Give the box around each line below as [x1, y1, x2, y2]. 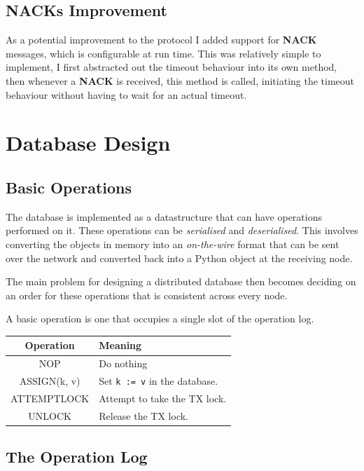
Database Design [6, 128, 171, 157]
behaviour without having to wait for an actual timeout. [6, 87, 247, 102]
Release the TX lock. [99, 408, 189, 423]
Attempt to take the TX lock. [99, 391, 227, 405]
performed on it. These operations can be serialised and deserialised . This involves [6, 223, 358, 238]
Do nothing [99, 356, 148, 371]
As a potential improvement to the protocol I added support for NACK [6, 32, 317, 47]
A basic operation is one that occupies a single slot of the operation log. [6, 311, 314, 326]
